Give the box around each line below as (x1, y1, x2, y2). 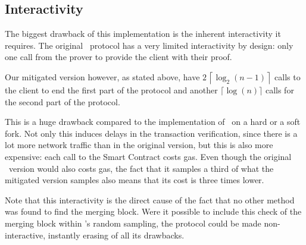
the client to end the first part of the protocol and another (5, 83, 218, 96)
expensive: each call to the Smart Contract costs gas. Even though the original (5, 150, 292, 162)
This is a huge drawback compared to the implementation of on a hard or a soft (5, 115, 301, 128)
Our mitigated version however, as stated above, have (5, 70, 200, 83)
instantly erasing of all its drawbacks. (48, 228, 185, 241)
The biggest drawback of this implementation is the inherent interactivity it (5, 27, 281, 40)
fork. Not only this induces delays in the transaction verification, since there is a (5, 127, 298, 139)
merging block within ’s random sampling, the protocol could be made (5, 216, 261, 229)
